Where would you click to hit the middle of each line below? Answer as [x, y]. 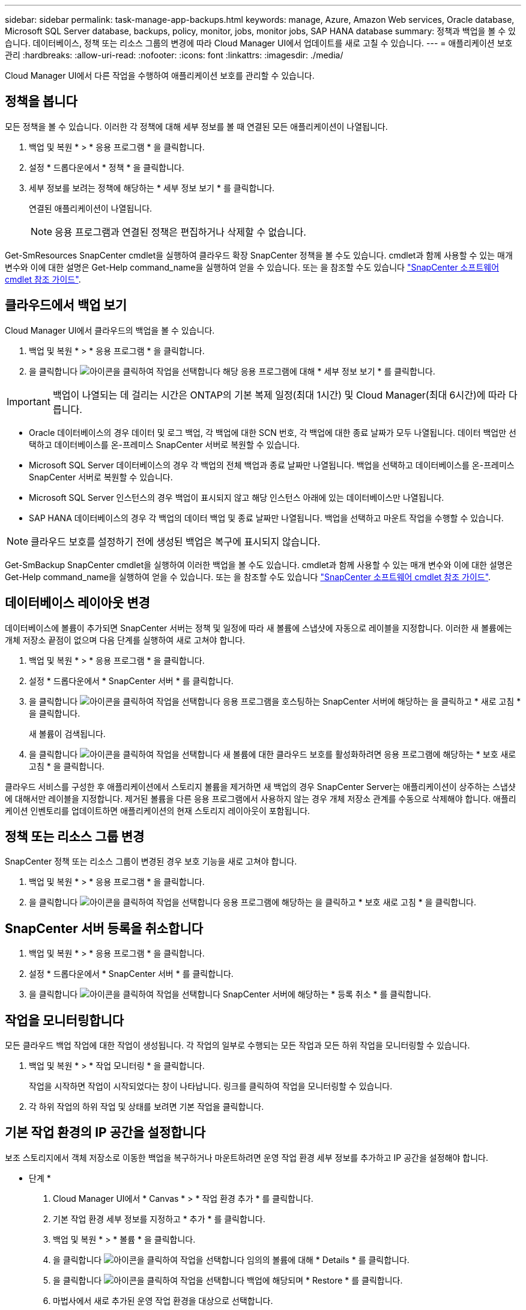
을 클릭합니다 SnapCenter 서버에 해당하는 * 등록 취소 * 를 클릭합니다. [230, 994]
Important [29, 401]
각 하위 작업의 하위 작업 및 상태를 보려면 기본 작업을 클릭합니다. [147, 1107]
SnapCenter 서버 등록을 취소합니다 [104, 928]
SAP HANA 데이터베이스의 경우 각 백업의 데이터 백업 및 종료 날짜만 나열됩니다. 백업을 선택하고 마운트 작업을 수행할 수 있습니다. [266, 518]
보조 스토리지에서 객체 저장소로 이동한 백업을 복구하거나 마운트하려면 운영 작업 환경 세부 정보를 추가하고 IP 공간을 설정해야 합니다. [246, 1157]
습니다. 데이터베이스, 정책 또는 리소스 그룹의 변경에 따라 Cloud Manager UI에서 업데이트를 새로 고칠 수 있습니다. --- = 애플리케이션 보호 [259, 43]
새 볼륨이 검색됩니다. [67, 733]
